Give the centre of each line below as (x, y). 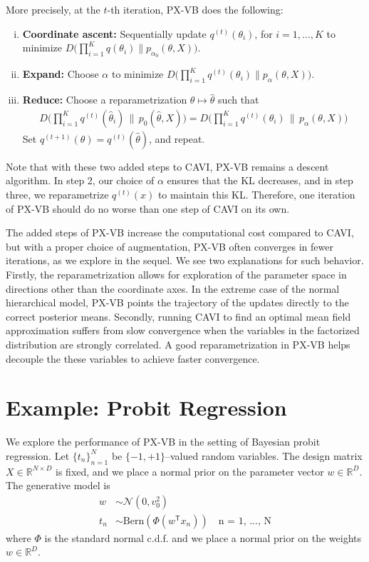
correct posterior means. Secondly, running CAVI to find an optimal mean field (178, 316)
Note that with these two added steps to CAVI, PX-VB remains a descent (167, 166)
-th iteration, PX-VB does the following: (195, 9)
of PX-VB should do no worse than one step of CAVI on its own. (148, 208)
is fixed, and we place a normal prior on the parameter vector (190, 471)
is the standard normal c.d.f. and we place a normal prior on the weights (203, 537)
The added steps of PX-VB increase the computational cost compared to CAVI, (180, 232)
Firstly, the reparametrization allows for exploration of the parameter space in (176, 274)
